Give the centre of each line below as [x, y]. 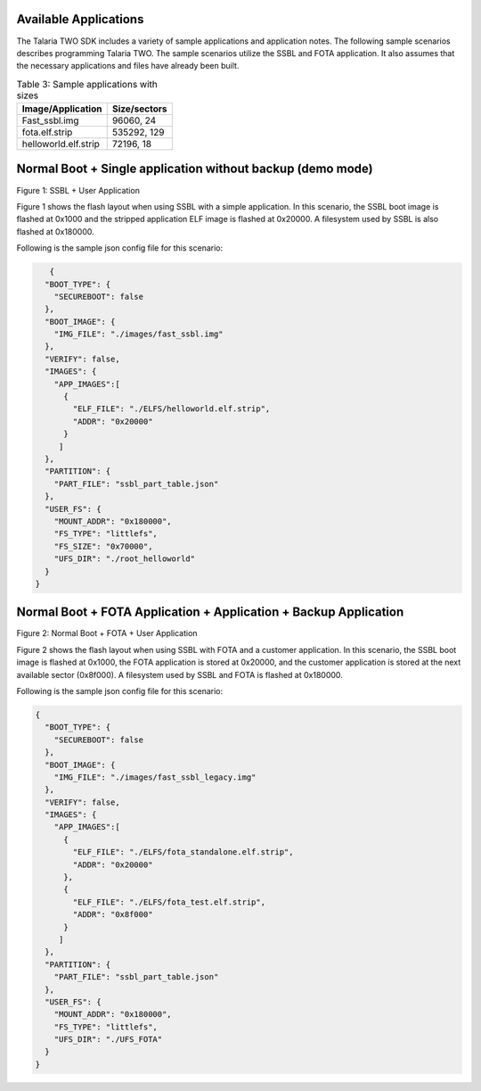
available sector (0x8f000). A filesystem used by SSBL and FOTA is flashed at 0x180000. [179, 674]
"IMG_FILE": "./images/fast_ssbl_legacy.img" [155, 777]
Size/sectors [139, 109]
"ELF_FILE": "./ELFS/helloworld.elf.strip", [171, 409]
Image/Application [62, 109]
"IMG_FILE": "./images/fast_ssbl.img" [139, 334]
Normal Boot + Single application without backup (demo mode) [195, 169]
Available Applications [80, 19]
